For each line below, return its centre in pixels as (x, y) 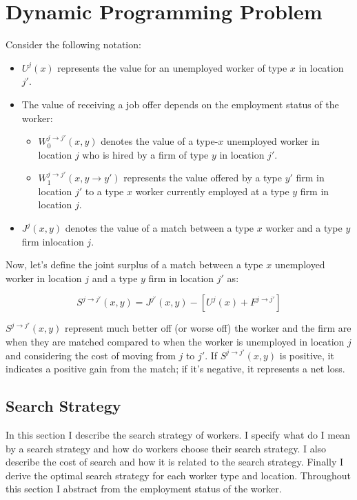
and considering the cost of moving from (91, 355)
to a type (104, 191)
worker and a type (304, 228)
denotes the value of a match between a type (160, 228)
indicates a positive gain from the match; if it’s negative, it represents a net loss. (175, 369)
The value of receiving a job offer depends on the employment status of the (180, 104)
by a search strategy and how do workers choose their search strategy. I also (166, 448)
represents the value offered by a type (203, 178)
